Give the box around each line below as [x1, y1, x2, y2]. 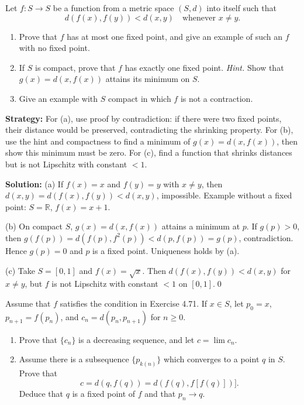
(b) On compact [5, 220, 63, 232]
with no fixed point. [19, 42, 90, 54]
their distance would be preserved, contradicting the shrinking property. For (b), [5, 123, 293, 136]
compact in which [108, 92, 171, 104]
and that [144, 387, 176, 399]
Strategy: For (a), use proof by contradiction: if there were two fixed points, [5, 112, 282, 124]
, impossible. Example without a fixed [156, 189, 292, 201]
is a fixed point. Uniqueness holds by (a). [92, 244, 240, 256]
